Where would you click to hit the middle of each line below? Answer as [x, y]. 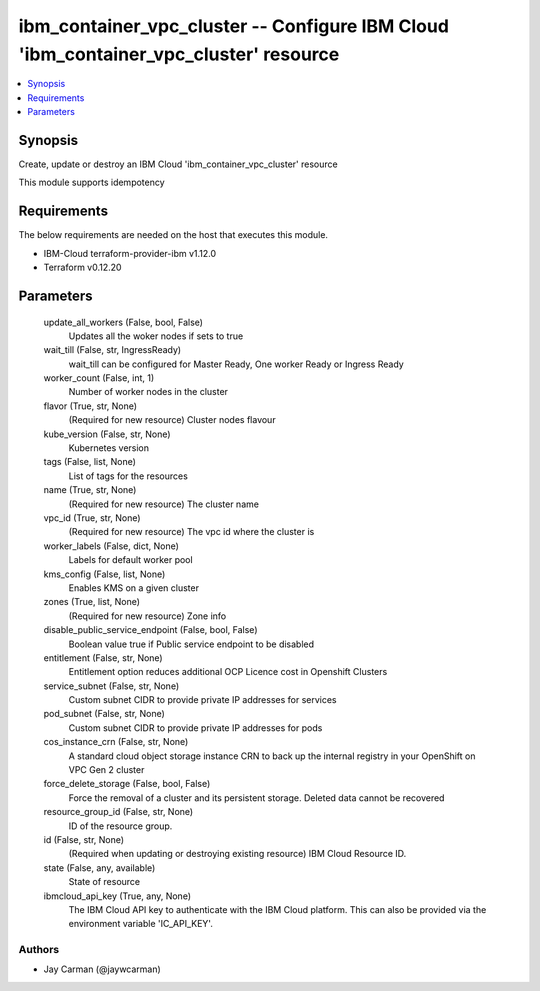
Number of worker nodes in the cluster [148, 392]
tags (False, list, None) [90, 462]
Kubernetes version [109, 448]
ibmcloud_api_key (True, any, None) [117, 896]
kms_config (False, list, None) [104, 574]
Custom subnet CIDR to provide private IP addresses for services [202, 700]
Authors [39, 950]
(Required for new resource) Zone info [147, 616]
